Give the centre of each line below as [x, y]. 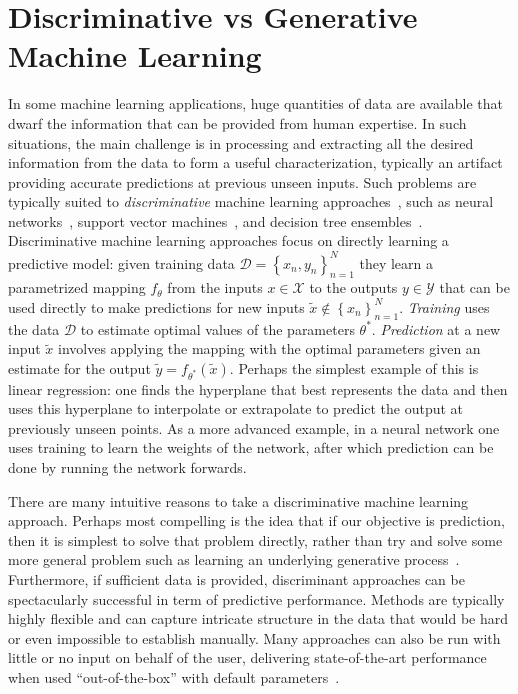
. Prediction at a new [436, 328]
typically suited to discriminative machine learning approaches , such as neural [251, 201]
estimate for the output [79, 367]
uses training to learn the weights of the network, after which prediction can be [251, 447]
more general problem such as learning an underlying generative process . [234, 559]
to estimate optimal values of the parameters [217, 328]
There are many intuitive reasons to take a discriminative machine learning [238, 500]
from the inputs [215, 287]
